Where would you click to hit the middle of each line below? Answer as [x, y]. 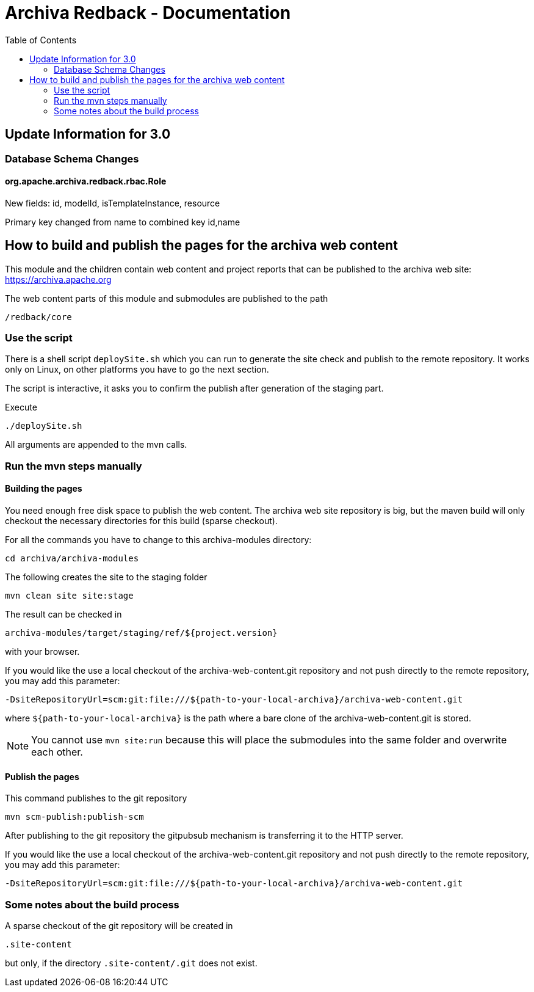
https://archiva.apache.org [58, 279]
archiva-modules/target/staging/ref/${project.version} [141, 633]
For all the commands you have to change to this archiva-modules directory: [158, 540]
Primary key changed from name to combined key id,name [123, 222]
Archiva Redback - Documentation [148, 13]
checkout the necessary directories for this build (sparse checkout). [141, 521]
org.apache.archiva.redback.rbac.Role [86, 181]
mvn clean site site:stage [69, 596]
